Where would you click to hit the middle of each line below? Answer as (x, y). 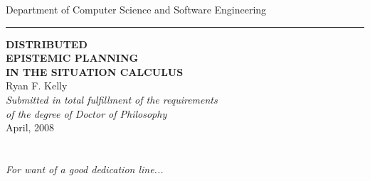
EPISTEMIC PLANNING (72, 58)
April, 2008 (30, 127)
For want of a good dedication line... (85, 169)
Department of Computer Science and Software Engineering (136, 9)
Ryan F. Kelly (37, 86)
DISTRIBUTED (47, 44)
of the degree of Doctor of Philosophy (86, 113)
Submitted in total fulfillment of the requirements (112, 99)
